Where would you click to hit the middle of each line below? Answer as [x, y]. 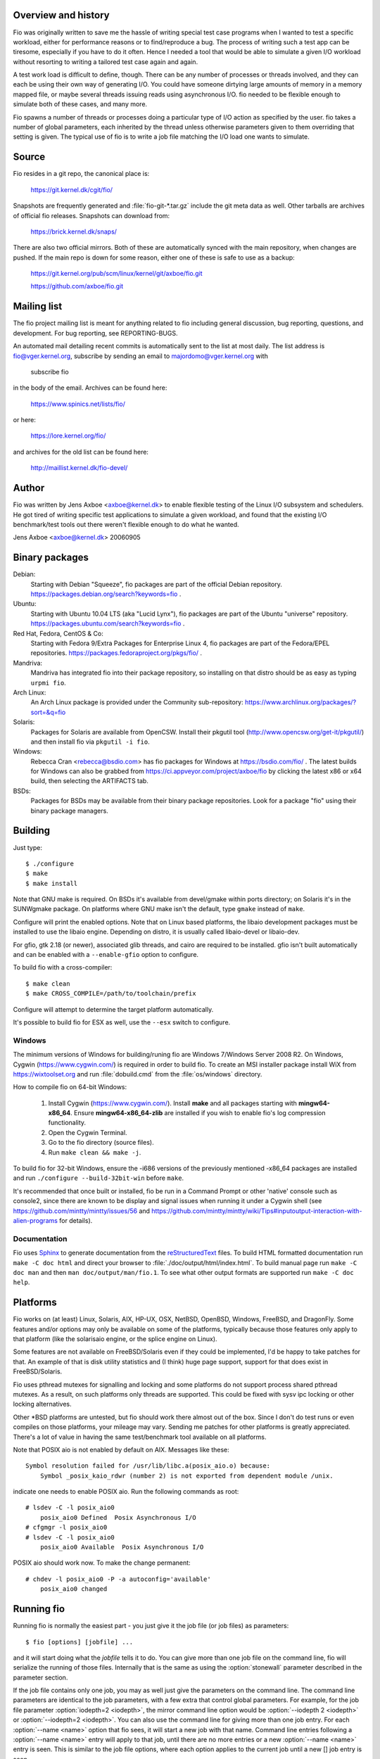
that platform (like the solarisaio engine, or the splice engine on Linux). [115, 1339]
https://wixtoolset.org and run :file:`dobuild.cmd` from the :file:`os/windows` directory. [138, 1074]
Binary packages [51, 558]
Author [29, 488]
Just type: [27, 847]
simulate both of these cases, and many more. [80, 104]
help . [21, 1282]
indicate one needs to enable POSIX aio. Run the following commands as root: [126, 1492]
